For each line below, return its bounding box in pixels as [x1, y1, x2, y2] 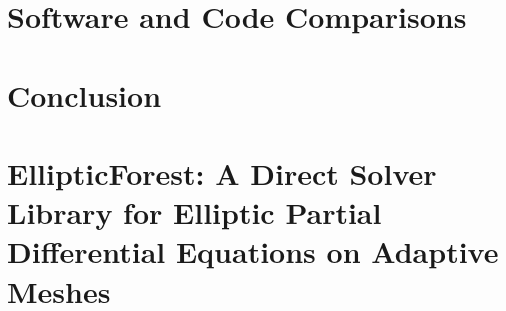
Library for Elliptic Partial [7, 192, 382, 233]
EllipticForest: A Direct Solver [7, 152, 437, 193]
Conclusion [7, 74, 162, 115]
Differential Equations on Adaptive [7, 231, 499, 272]
